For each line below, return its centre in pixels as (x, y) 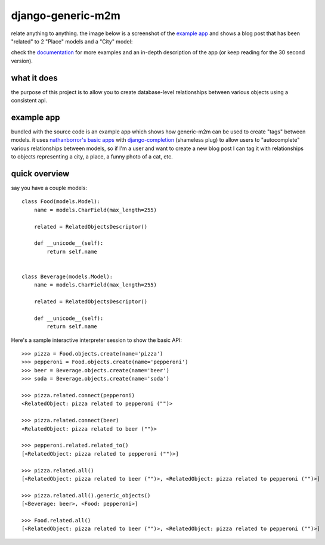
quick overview (40, 174)
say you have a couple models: (49, 188)
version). (22, 61)
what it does (34, 78)
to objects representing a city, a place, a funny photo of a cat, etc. (92, 157)
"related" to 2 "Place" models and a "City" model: (72, 41)
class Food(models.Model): (61, 202)
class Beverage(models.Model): (67, 276)
